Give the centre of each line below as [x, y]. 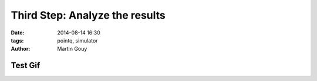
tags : [17, 40]
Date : [18, 33]
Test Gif [26, 66]
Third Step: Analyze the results [88, 15]
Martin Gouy [72, 49]
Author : [21, 49]
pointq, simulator [77, 40]
